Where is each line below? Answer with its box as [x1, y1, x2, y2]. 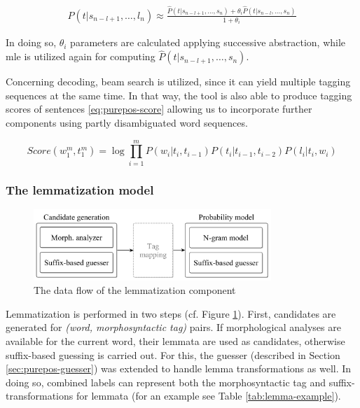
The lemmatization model [6, 181, 154, 198]
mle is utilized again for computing [6, 49, 155, 64]
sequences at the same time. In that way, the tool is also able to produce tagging [6, 87, 352, 102]
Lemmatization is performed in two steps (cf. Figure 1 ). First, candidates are [6, 306, 336, 321]
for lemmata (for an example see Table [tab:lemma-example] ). [76, 388, 341, 403]
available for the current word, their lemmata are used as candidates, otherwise [6, 334, 345, 349]
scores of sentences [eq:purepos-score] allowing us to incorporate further [6, 101, 312, 116]
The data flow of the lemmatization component [34, 283, 236, 297]
